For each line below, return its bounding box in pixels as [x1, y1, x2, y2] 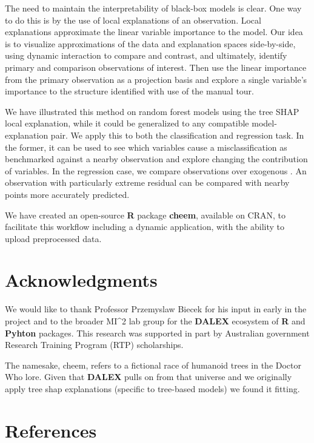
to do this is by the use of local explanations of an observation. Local [5, 13, 261, 26]
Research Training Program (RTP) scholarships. [5, 338, 184, 351]
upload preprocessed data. [5, 232, 102, 244]
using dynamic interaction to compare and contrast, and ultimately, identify [5, 49, 287, 62]
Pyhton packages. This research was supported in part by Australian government [5, 326, 310, 339]
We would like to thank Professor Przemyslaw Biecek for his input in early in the [5, 303, 307, 315]
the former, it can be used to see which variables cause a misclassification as [5, 140, 287, 153]
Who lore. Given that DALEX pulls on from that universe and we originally [5, 370, 292, 383]
